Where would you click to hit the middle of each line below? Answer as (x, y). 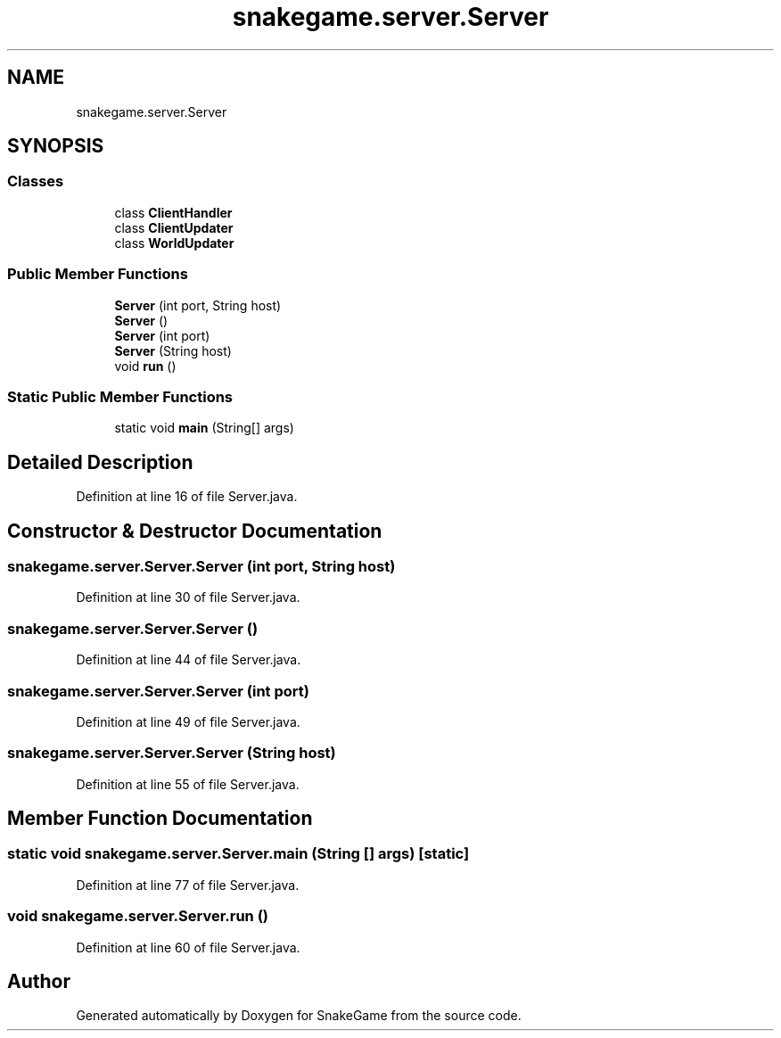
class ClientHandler (173, 212)
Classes (36, 181)
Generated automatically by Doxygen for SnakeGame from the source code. (299, 1016)
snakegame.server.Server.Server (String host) (172, 753)
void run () (145, 366)
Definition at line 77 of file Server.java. (188, 885)
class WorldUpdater (174, 243)
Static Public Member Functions (120, 396)
